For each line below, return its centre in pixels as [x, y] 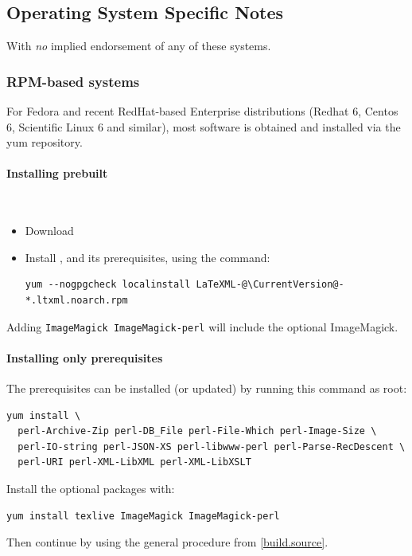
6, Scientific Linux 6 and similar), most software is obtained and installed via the [204, 126]
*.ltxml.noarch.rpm [76, 300]
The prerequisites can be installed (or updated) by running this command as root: [207, 388]
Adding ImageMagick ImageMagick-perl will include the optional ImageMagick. [202, 326]
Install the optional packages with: [91, 488]
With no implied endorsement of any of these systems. [139, 46]
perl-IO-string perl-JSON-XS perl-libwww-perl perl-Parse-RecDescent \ [212, 446]
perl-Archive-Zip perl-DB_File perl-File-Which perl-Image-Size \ [197, 431]
